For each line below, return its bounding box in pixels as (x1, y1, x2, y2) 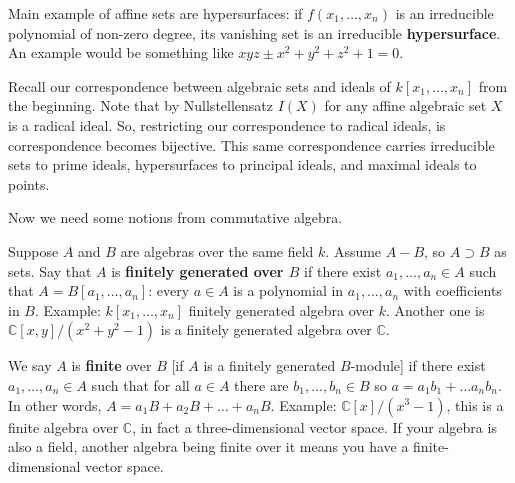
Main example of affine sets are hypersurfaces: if (8, 3, 303, 23)
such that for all (91, 374, 190, 395)
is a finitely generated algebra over (160, 319, 372, 340)
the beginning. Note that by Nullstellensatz (8, 95, 274, 116)
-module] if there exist (350, 355, 486, 376)
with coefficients (403, 280, 502, 301)
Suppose (8, 240, 59, 261)
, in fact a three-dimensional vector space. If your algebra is (132, 416, 497, 437)
